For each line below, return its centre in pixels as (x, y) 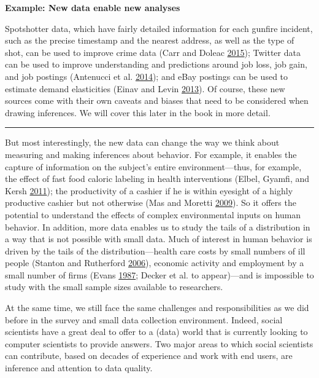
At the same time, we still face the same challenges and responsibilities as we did (157, 308)
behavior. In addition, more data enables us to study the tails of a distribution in (158, 226)
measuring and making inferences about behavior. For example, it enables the (151, 154)
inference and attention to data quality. (79, 368)
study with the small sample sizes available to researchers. (114, 287)
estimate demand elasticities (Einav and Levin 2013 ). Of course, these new (145, 88)
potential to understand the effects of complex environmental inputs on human (153, 214)
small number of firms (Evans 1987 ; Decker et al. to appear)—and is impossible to (159, 274)
